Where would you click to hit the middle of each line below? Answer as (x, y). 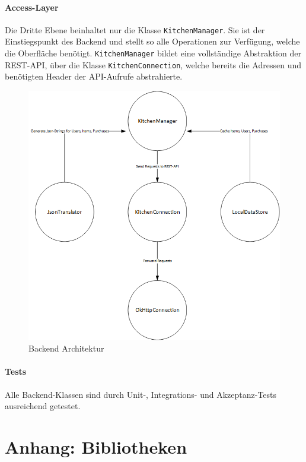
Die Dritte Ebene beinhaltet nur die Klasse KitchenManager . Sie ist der (135, 29)
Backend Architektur (66, 348)
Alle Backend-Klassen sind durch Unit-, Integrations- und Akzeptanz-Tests (141, 394)
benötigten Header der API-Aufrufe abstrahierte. (94, 76)
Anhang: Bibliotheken (96, 447)
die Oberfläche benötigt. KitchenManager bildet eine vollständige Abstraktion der (153, 53)
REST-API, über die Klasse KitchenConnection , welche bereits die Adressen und (153, 64)
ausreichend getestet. (43, 406)
